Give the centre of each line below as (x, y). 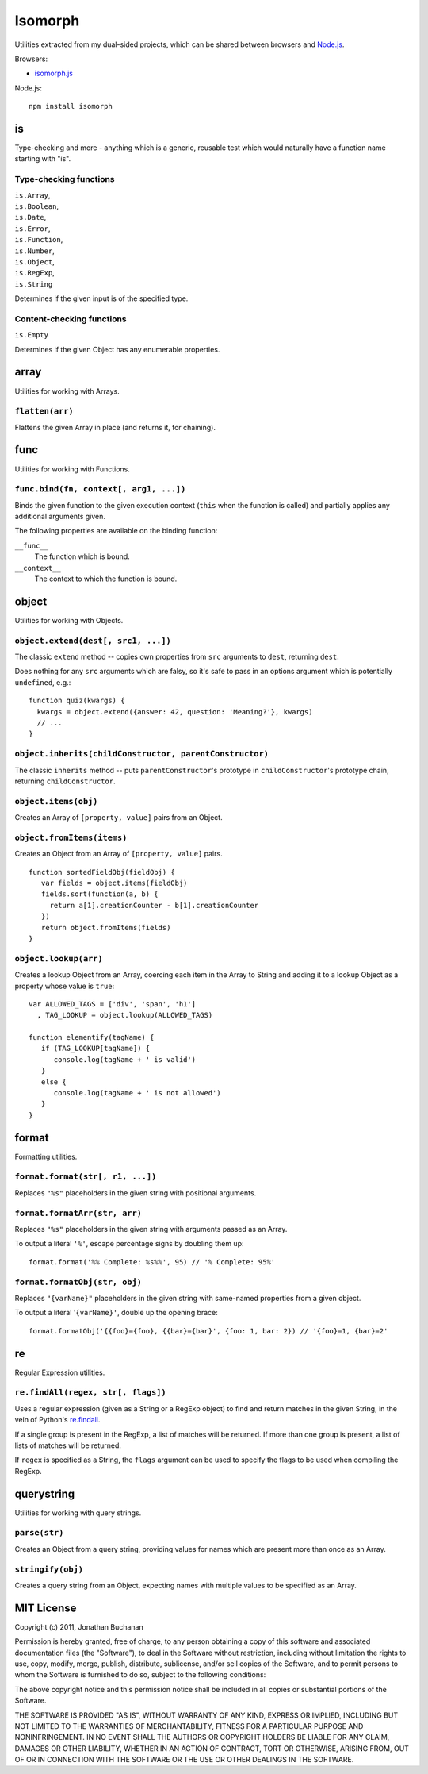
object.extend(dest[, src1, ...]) (93, 641)
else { (53, 1082)
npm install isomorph (71, 106)
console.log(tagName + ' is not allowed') (137, 1093)
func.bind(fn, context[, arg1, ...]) (100, 489)
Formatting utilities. (46, 1156)
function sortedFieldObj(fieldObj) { (102, 872)
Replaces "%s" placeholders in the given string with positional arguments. (136, 1193)
